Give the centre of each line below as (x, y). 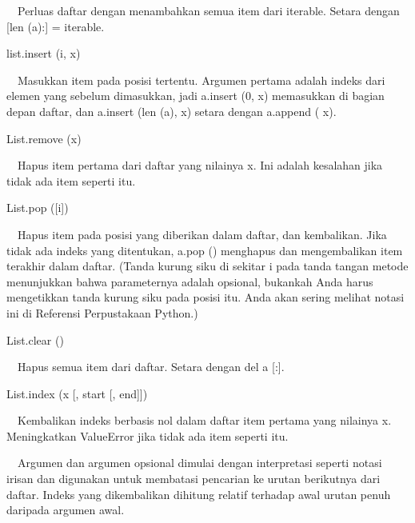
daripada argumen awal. (66, 510)
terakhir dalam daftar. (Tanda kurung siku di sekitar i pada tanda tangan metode (207, 266)
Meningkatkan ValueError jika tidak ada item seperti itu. (148, 435)
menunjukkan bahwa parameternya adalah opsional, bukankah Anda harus (190, 281)
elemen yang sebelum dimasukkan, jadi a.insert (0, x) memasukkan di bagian (196, 96)
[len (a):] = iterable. (56, 26)
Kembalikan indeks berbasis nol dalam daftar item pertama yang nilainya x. (205, 420)
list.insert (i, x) (44, 53)
